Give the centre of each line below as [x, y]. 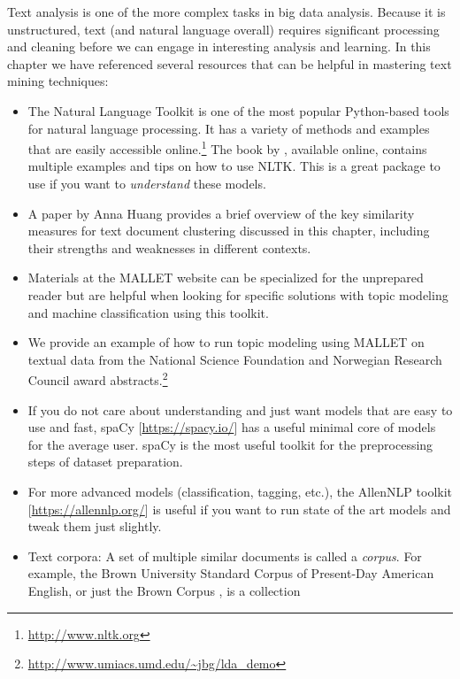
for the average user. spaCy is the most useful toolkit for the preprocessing [230, 444]
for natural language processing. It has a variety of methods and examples [229, 128]
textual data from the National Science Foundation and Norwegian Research [235, 359]
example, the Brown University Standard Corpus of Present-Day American [231, 573]
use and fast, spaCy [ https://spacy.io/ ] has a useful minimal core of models [232, 427]
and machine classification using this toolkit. [148, 312]
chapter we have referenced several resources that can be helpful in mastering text [230, 63]
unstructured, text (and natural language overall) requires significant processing [223, 29]
